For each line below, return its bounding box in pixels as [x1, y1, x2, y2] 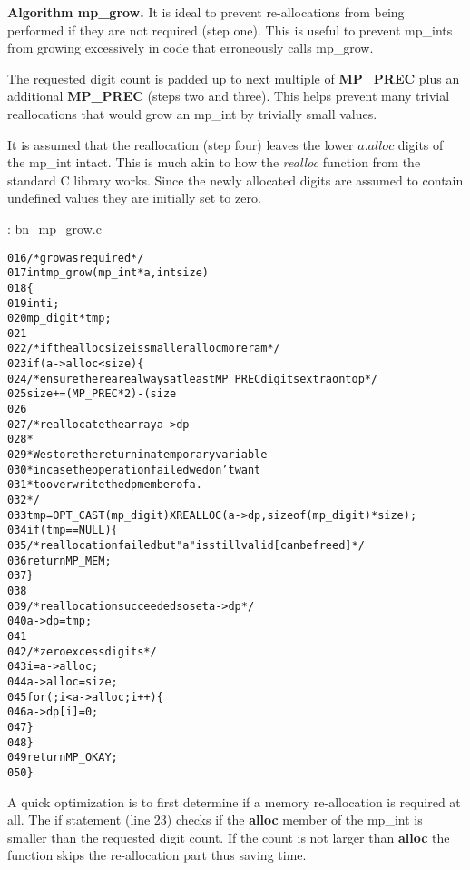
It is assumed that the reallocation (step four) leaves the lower [7, 135, 354, 154]
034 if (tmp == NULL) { [7, 524, 118, 537]
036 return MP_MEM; [7, 554, 112, 567]
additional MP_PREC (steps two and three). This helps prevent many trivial [7, 86, 450, 105]
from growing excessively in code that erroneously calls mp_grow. [7, 38, 374, 57]
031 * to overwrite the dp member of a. [7, 478, 202, 492]
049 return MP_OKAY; [7, 751, 118, 765]
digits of [397, 135, 444, 154]
